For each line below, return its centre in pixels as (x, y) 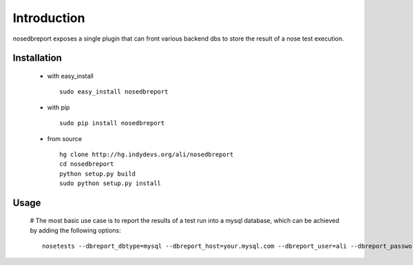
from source (65, 138)
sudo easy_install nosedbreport (114, 92)
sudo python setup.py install (110, 183)
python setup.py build (98, 173)
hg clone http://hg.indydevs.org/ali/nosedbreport (147, 154)
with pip (59, 107)
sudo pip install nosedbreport (112, 123)
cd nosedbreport (87, 164)
